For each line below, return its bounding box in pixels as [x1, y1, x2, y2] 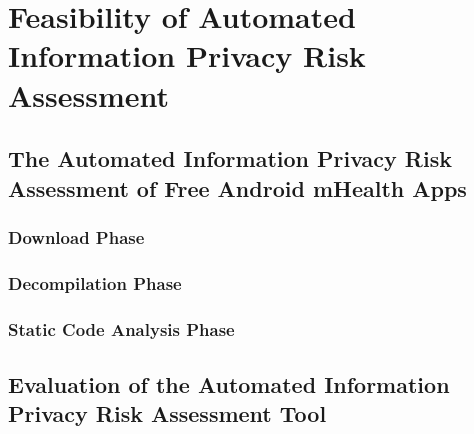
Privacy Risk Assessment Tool [8, 398, 327, 429]
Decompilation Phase [8, 270, 182, 295]
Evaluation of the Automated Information [8, 368, 450, 399]
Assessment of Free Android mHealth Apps [8, 172, 467, 203]
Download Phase [8, 224, 145, 249]
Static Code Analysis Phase [8, 316, 235, 341]
